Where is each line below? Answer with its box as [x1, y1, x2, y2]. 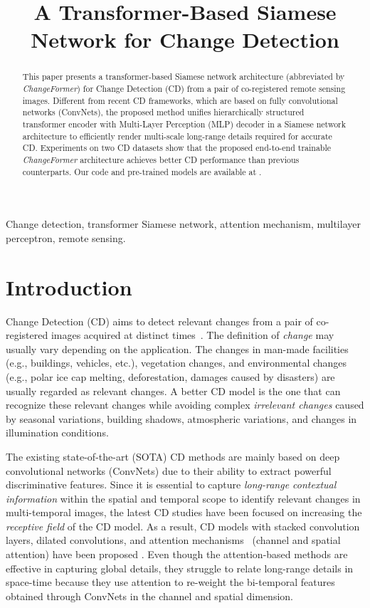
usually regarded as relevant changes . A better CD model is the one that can [6, 383, 341, 398]
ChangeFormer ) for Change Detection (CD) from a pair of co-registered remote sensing [22, 83, 346, 95]
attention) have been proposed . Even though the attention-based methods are [6, 547, 348, 562]
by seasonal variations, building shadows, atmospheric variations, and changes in [6, 411, 357, 426]
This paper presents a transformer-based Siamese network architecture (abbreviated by [22, 70, 345, 83]
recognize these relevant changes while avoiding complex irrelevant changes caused [6, 397, 364, 412]
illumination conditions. [6, 425, 109, 440]
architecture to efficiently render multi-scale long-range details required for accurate [22, 130, 332, 142]
